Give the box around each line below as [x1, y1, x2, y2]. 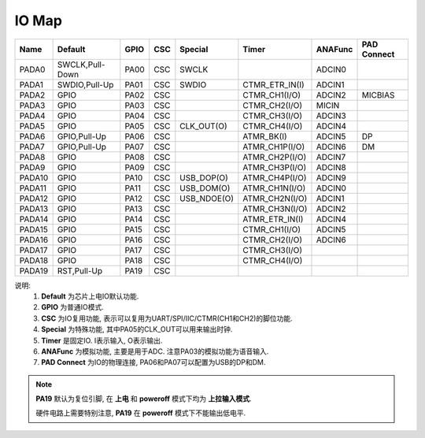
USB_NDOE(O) [179, 193, 235, 204]
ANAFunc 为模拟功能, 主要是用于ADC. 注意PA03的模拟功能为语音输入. [41, 347, 269, 356]
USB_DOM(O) [179, 182, 231, 193]
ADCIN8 [316, 161, 346, 173]
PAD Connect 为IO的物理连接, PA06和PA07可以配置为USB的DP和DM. [41, 358, 266, 367]
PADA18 [19, 254, 49, 265]
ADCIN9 [316, 172, 346, 183]
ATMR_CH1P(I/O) [242, 141, 305, 152]
